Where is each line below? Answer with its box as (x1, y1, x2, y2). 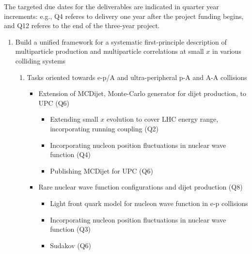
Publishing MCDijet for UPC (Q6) (50, 165, 153, 175)
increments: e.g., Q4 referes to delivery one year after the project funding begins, (4, 11, 244, 21)
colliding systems (15, 55, 66, 65)
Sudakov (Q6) (50, 240, 91, 250)
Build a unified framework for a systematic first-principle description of (15, 36, 227, 47)
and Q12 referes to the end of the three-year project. (4, 20, 160, 31)
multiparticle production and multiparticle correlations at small (15, 46, 204, 56)
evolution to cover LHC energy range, (106, 114, 219, 124)
